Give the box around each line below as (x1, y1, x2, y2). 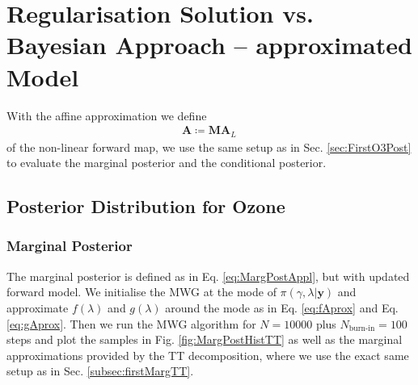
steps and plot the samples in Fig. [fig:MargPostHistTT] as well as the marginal (6, 331, 403, 348)
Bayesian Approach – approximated (6, 28, 412, 61)
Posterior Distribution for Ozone (6, 194, 285, 219)
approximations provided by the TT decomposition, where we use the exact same (6, 346, 409, 363)
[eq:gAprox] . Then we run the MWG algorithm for (6, 315, 256, 332)
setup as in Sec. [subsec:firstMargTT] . (6, 362, 194, 379)
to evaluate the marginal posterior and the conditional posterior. (6, 154, 327, 171)
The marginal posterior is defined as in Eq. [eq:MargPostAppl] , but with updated (6, 267, 410, 284)
